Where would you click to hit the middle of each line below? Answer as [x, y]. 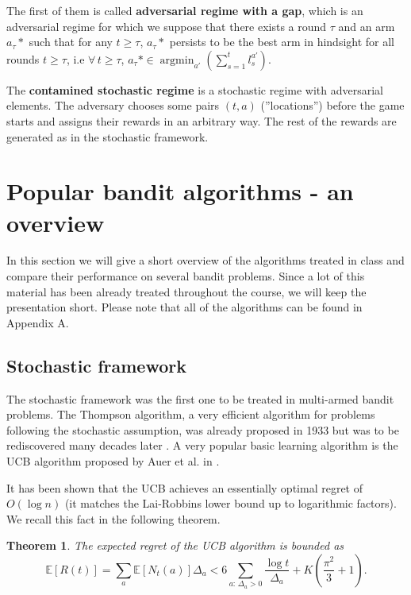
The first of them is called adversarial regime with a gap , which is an [185, 10]
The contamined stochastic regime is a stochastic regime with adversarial [195, 89]
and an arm [367, 26]
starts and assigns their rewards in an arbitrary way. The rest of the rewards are [202, 120]
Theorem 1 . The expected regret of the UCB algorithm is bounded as [175, 545]
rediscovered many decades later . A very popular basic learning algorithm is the [202, 445]
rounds [23, 58]
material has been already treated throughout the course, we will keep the [186, 291]
